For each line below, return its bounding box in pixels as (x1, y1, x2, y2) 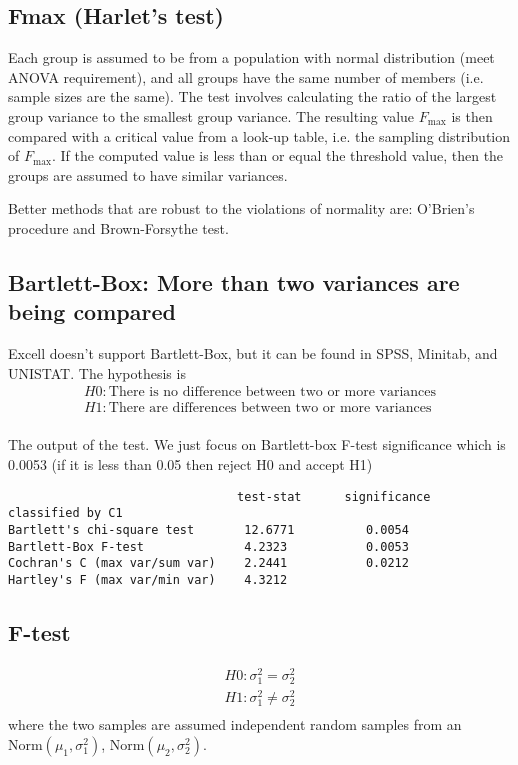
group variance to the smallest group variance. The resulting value (8, 105, 415, 126)
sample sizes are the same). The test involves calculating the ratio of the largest (8, 86, 497, 107)
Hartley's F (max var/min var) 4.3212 (8, 572, 288, 587)
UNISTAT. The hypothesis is (8, 362, 186, 383)
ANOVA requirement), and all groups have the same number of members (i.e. (8, 66, 484, 87)
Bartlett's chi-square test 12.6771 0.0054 (8, 522, 409, 537)
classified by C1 (8, 506, 123, 521)
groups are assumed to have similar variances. (8, 164, 288, 185)
